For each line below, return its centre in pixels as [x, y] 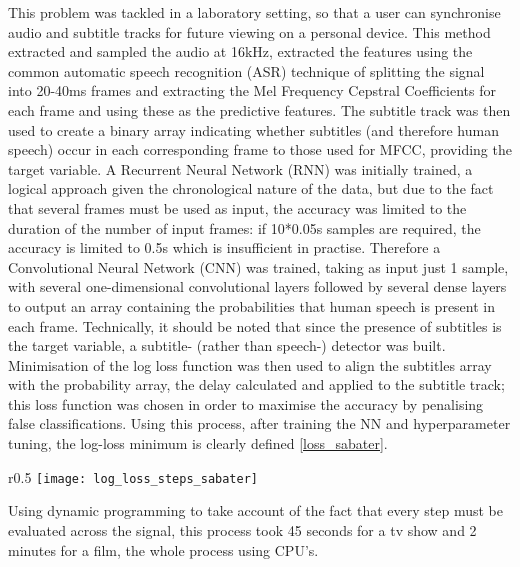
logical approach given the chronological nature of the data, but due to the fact [251, 188]
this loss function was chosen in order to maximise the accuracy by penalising [246, 403]
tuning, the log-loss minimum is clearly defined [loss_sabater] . [198, 443]
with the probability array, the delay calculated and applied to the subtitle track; [256, 384]
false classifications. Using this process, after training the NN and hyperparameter [259, 423]
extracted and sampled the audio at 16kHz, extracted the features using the [240, 51]
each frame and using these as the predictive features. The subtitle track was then [259, 109]
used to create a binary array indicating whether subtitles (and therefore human [253, 129]
